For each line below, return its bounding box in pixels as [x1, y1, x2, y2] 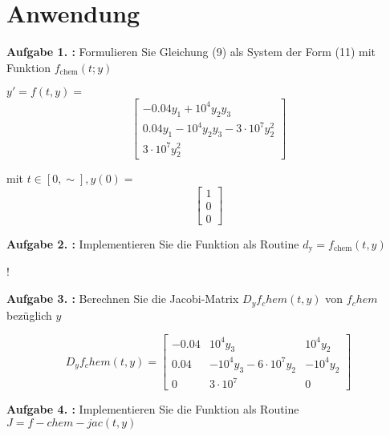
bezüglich [6, 306, 52, 323]
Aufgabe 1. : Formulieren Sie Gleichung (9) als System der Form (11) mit [6, 43, 376, 60]
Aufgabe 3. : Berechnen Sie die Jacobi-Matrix [6, 290, 239, 307]
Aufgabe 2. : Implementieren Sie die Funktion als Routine [6, 236, 299, 252]
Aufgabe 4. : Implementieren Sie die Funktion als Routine [6, 401, 299, 418]
